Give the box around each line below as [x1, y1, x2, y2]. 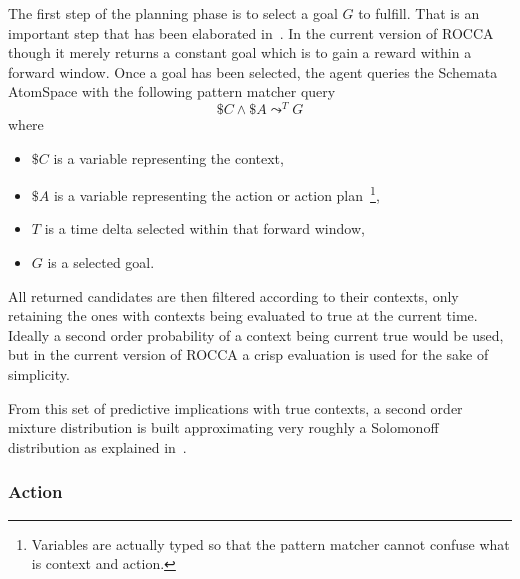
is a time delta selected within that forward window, [44, 218, 365, 239]
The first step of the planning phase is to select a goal [8, 3, 338, 23]
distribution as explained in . [8, 436, 187, 457]
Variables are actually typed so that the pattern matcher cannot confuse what [31, 533, 510, 554]
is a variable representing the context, [53, 147, 284, 168]
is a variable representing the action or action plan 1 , [53, 182, 380, 205]
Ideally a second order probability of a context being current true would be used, [8, 324, 504, 345]
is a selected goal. [47, 252, 155, 273]
